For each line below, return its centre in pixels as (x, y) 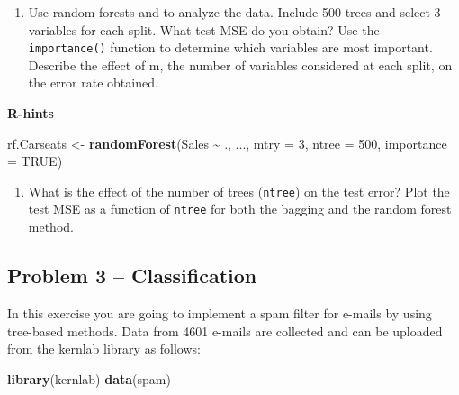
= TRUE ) (35, 161)
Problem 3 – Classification (132, 276)
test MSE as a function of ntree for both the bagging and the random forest (240, 209)
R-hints (31, 113)
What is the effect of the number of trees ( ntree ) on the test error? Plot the (239, 191)
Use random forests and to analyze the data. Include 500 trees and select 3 (234, 12)
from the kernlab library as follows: (104, 349)
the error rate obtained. (93, 83)
